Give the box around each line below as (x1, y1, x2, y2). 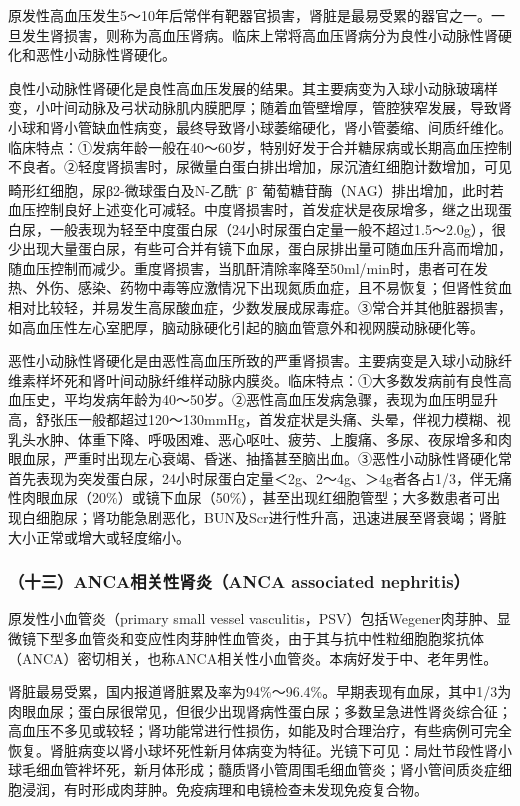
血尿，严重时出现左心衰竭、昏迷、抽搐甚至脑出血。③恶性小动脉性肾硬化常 (21, 448, 512, 469)
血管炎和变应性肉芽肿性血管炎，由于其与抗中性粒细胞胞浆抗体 (77, 627, 484, 648)
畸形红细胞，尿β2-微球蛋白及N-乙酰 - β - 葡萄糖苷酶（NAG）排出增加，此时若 (8, 176, 504, 200)
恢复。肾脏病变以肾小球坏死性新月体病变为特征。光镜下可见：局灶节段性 (8, 739, 484, 760)
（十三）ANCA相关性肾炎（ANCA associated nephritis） (8, 569, 470, 594)
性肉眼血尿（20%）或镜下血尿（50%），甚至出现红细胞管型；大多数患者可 (8, 487, 487, 508)
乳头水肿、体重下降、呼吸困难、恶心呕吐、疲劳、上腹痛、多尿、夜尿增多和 (8, 428, 498, 449)
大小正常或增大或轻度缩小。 (8, 526, 190, 547)
